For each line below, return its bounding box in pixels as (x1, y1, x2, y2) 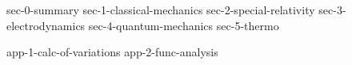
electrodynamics (6, 17, 86, 33)
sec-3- (318, 2, 346, 17)
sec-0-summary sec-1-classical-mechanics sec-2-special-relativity (6, 2, 315, 17)
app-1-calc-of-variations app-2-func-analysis (6, 44, 218, 60)
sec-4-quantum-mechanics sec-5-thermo (88, 17, 279, 33)
